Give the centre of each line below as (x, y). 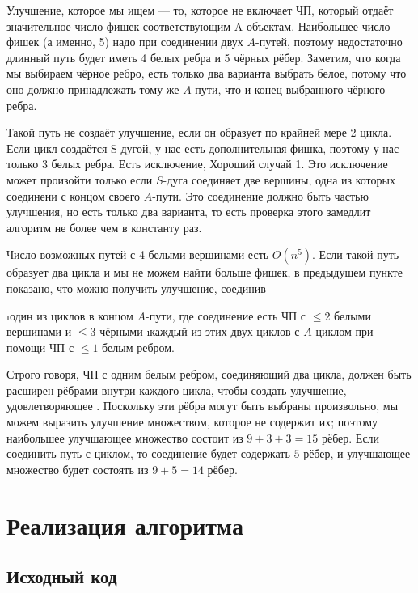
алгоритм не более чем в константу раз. (104, 227)
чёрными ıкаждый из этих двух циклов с (200, 331)
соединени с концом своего (74, 195)
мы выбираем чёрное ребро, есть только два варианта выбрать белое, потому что (207, 73)
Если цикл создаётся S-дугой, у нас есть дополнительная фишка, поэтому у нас (203, 148)
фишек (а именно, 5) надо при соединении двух (125, 42)
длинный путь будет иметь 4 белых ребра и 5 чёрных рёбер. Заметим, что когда (204, 57)
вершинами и (39, 331)
